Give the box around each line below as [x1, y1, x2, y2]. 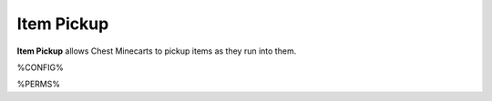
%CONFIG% [16, 62, 64, 73]
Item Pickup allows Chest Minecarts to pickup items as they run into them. [16, 45, 297, 56]
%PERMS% [16, 78, 61, 90]
